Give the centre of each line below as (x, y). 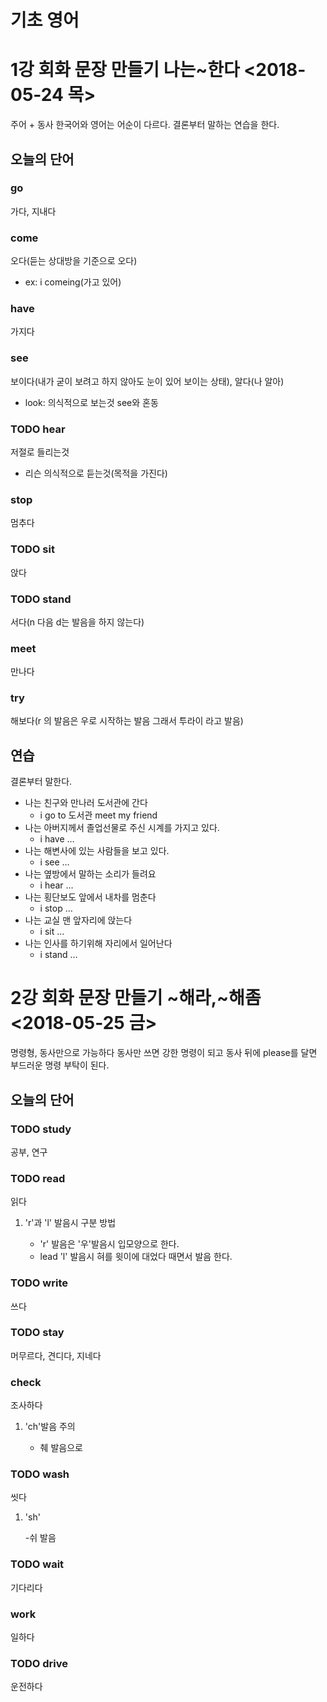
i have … (57, 839)
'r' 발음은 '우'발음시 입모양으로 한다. (109, 1244)
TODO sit (32, 549)
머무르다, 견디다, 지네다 (56, 1355)
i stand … (58, 955)
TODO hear (38, 429)
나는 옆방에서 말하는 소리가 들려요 (90, 874)
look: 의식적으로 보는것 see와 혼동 (91, 402)
